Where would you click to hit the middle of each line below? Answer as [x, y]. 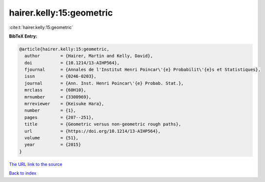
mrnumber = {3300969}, [58, 97]
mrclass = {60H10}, [55, 90]
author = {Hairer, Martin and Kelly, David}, [89, 56]
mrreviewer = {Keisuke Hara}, [64, 104]
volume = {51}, [52, 138]
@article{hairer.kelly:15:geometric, [64, 49]
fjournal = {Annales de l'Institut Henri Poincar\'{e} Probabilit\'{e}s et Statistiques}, [142, 70]
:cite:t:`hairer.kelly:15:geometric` [41, 27]
